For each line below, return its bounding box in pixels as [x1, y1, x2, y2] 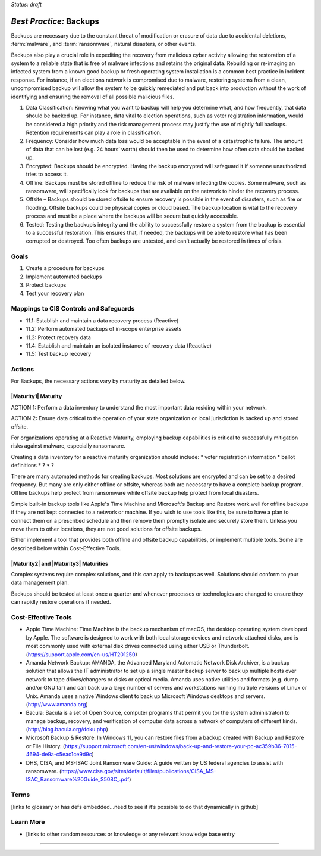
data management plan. [11, 579, 70, 587]
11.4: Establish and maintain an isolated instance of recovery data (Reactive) [26, 342, 212, 349]
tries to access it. [26, 170, 68, 178]
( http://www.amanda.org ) [26, 700, 89, 708]
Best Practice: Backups [11, 16, 99, 26]
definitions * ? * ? [11, 462, 55, 469]
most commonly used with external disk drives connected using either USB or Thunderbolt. [26, 643, 250, 650]
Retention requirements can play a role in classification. [26, 129, 162, 137]
